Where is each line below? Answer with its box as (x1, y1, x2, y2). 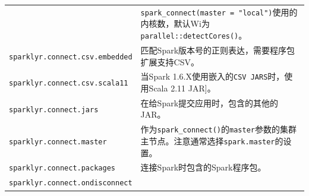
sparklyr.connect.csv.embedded (9, 52, 133, 61)
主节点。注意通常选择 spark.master (140, 134, 275, 147)
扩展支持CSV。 (140, 55, 200, 68)
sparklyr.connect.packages (9, 164, 115, 173)
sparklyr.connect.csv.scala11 (9, 79, 128, 88)
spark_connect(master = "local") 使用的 (140, 5, 298, 18)
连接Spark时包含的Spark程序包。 (140, 161, 266, 173)
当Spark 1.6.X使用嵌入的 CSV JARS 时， (140, 70, 285, 83)
